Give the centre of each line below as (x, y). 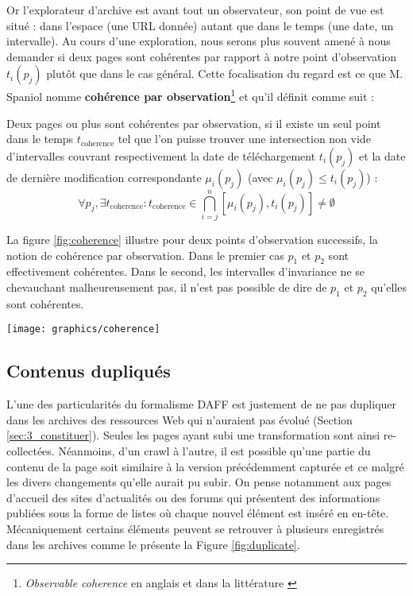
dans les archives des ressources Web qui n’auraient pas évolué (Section (179, 419)
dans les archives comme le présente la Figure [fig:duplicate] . (153, 544)
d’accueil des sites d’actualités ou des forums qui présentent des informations (193, 497)
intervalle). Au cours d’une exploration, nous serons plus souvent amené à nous (199, 41)
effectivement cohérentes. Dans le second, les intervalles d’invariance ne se (186, 271)
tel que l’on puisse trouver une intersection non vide (244, 139)
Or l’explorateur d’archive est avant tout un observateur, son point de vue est (195, 10)
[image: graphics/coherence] (83, 329)
